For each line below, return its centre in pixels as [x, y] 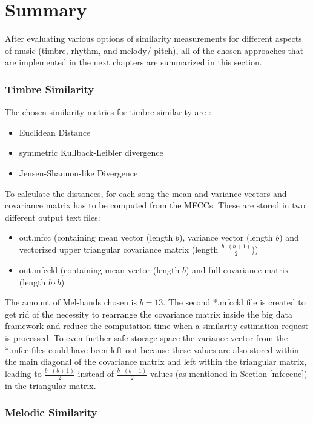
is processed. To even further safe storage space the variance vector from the [147, 337]
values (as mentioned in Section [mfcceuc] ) [229, 374]
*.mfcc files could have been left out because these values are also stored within [152, 349]
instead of [96, 374]
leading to [23, 374]
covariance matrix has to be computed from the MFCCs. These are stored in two [155, 205]
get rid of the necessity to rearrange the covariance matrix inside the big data [149, 314]
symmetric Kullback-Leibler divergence [91, 152]
